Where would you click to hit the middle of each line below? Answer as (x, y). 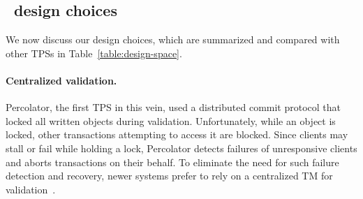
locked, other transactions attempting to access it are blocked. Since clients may (177, 134)
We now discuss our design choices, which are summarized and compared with (173, 39)
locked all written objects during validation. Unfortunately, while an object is (171, 120)
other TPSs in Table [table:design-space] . (94, 53)
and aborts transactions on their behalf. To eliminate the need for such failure (172, 162)
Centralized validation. (61, 80)
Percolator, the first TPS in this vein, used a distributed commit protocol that (173, 107)
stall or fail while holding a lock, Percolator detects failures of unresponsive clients (181, 148)
